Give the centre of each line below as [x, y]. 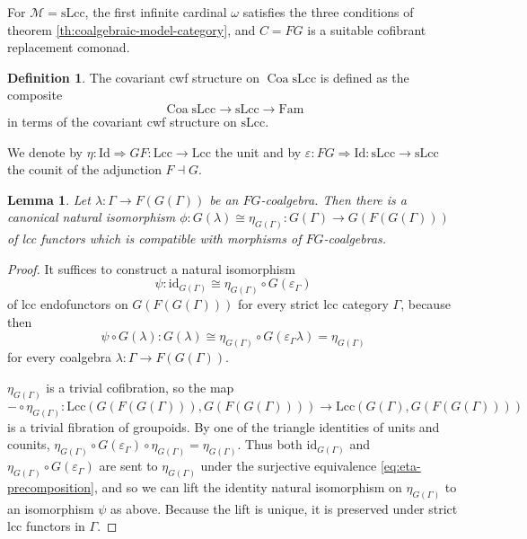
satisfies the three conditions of [328, 12]
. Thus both [270, 444]
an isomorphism [51, 508]
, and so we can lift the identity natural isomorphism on [248, 486]
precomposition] [51, 486]
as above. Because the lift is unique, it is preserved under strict [284, 508]
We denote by [45, 151]
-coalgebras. [355, 239]
